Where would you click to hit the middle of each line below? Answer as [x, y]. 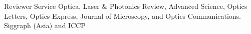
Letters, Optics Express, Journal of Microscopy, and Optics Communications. [123, 16]
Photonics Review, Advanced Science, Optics [178, 6]
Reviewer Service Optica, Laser [52, 6]
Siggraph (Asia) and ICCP [45, 25]
